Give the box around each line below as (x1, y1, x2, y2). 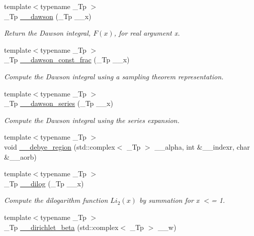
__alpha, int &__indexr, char (154, 141, 250, 152)
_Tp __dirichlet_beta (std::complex (4, 221, 119, 232)
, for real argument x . (114, 28, 180, 38)
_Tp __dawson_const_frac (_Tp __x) (4, 54, 130, 65)
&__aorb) (4, 151, 37, 162)
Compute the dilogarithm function (4, 195, 108, 205)
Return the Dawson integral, (4, 28, 91, 38)
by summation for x (139, 195, 200, 205)
